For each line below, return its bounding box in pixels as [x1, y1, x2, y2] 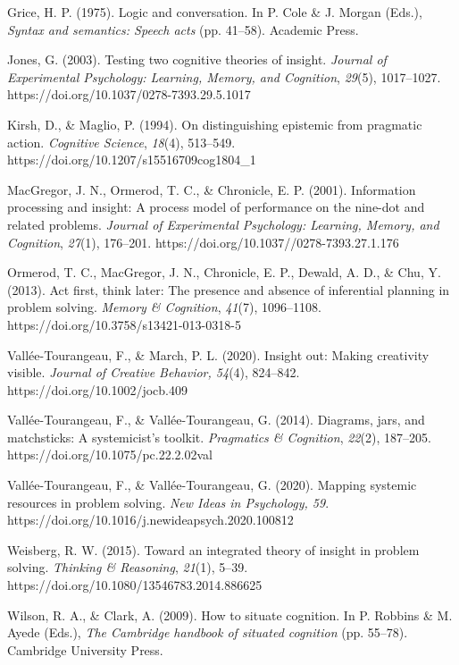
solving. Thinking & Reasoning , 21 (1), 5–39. [7, 558, 248, 577]
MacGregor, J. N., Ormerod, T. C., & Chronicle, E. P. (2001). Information [7, 180, 416, 198]
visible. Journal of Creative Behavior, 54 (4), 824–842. [7, 363, 300, 382]
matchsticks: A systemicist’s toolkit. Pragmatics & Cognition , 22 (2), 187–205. [7, 427, 431, 446]
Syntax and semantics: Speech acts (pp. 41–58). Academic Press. [7, 20, 359, 38]
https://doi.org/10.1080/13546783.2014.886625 [7, 576, 263, 594]
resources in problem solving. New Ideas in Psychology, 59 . [7, 492, 330, 511]
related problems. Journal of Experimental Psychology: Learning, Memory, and [7, 215, 439, 233]
